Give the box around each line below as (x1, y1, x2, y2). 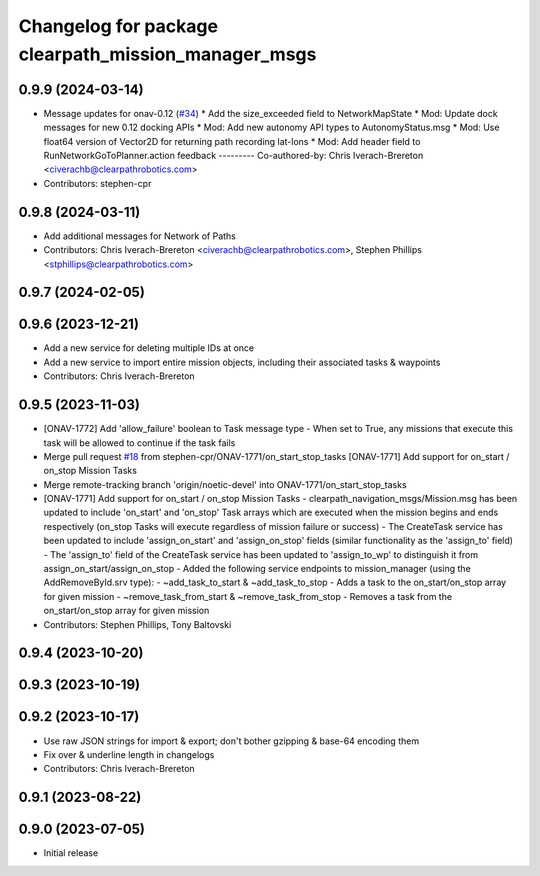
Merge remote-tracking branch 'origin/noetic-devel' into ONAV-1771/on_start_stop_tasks (43, 478, 407, 490)
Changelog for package (18, 15, 219, 37)
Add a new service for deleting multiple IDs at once (43, 342, 255, 354)
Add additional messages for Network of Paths (43, 230, 237, 242)
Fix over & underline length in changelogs (43, 748, 215, 760)
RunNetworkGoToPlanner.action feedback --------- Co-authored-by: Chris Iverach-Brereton (43, 150, 424, 162)
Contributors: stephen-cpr (43, 177, 152, 189)
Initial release (43, 847, 99, 859)
